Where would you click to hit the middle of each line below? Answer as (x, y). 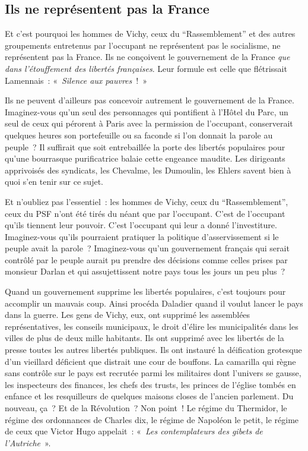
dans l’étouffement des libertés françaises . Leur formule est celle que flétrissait (146, 68)
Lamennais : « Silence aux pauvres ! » (76, 80)
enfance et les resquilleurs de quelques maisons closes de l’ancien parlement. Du (149, 396)
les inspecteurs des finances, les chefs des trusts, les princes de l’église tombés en (150, 384)
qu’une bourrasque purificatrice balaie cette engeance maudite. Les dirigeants (145, 158)
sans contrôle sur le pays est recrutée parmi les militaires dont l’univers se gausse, (153, 373)
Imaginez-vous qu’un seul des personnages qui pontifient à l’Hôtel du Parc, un (147, 111)
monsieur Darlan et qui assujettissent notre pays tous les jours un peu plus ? (145, 271)
